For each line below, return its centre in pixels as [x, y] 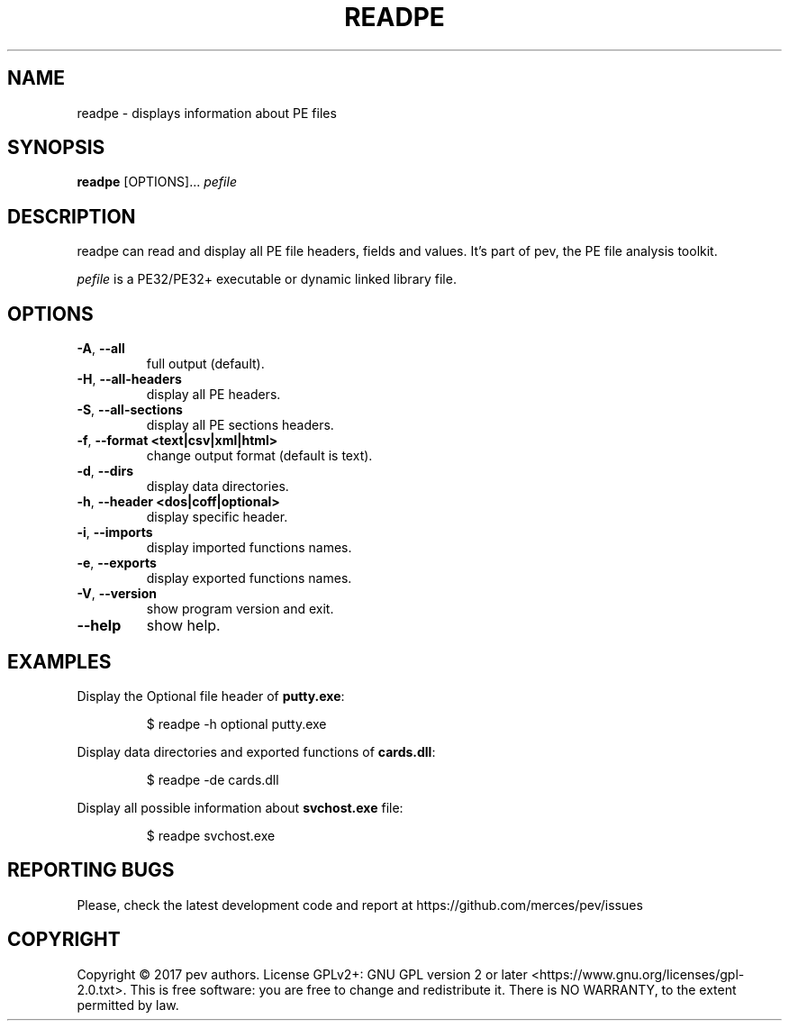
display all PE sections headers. [240, 425]
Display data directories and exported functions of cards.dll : [256, 751]
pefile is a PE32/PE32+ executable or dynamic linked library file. [267, 279]
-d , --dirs [105, 471]
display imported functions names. [249, 548]
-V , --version [117, 594]
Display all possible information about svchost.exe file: [240, 807]
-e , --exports [117, 563]
